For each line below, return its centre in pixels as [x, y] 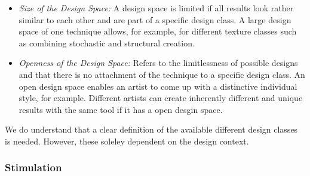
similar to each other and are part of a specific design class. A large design [155, 19]
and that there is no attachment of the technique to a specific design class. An [162, 74]
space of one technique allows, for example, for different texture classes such [158, 31]
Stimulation [33, 167]
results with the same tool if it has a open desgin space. [121, 109]
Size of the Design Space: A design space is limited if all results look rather [156, 8]
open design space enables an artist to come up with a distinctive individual [158, 86]
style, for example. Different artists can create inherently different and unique [161, 98]
